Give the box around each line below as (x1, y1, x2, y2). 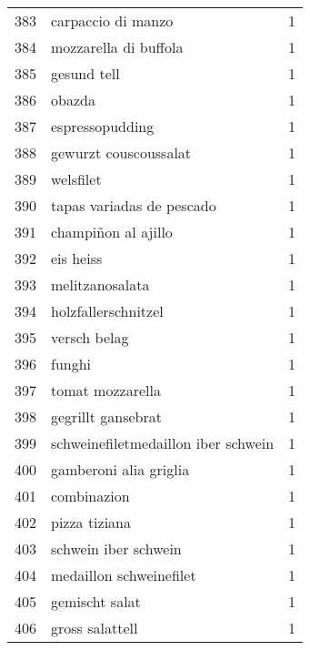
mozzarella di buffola (51, 36, 184, 57)
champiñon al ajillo (51, 221, 173, 242)
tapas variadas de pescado (51, 195, 216, 216)
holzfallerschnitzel (51, 300, 164, 321)
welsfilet (51, 168, 102, 189)
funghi (51, 353, 92, 374)
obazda (51, 89, 95, 110)
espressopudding (51, 116, 155, 137)
